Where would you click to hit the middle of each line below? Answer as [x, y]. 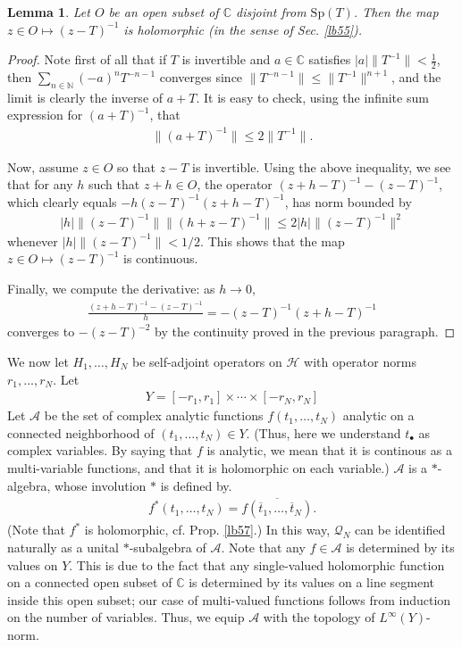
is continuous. [160, 258]
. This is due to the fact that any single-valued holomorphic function [257, 564]
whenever [33, 241]
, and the [416, 77]
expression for [45, 115]
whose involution [100, 485]
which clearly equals [62, 201]
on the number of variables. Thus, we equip [126, 617]
